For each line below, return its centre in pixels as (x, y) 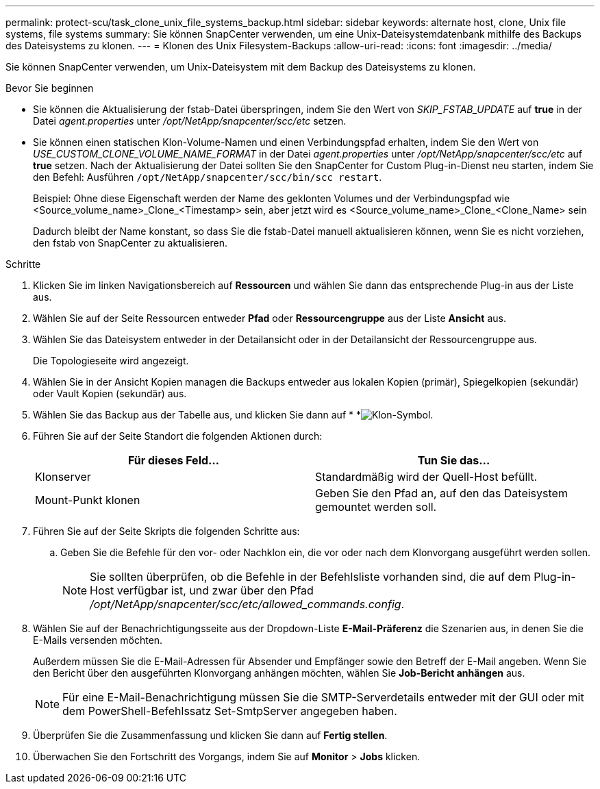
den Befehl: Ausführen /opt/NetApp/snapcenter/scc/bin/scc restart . (208, 177)
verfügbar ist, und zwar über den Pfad (215, 590)
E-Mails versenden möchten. (98, 640)
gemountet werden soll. (376, 507)
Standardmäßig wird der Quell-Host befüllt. (426, 477)
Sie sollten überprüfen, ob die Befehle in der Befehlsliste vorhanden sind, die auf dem (310, 577)
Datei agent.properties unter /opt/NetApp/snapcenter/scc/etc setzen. (190, 121)
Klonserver (63, 477)
